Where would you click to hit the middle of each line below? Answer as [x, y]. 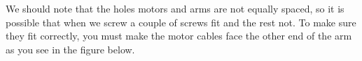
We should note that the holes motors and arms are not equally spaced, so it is [175, 8]
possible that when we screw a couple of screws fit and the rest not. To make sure [181, 22]
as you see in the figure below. [70, 49]
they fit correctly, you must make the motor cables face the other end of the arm [179, 36]
